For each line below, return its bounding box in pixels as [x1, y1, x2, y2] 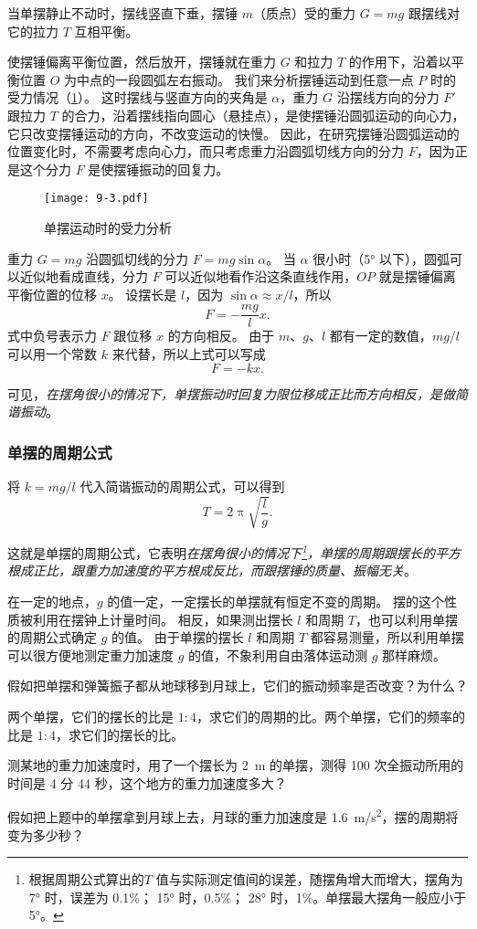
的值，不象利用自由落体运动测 [188, 645, 368, 664]
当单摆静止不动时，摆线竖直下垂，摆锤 [7, 4, 238, 22]
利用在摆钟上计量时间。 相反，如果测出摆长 [32, 609, 293, 628]
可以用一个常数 [7, 344, 97, 364]
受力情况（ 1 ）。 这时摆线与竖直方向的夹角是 [7, 88, 268, 107]
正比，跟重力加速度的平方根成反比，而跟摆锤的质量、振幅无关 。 [32, 561, 417, 580]
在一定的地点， [7, 592, 97, 611]
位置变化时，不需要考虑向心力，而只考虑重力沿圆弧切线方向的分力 [7, 142, 404, 161]
